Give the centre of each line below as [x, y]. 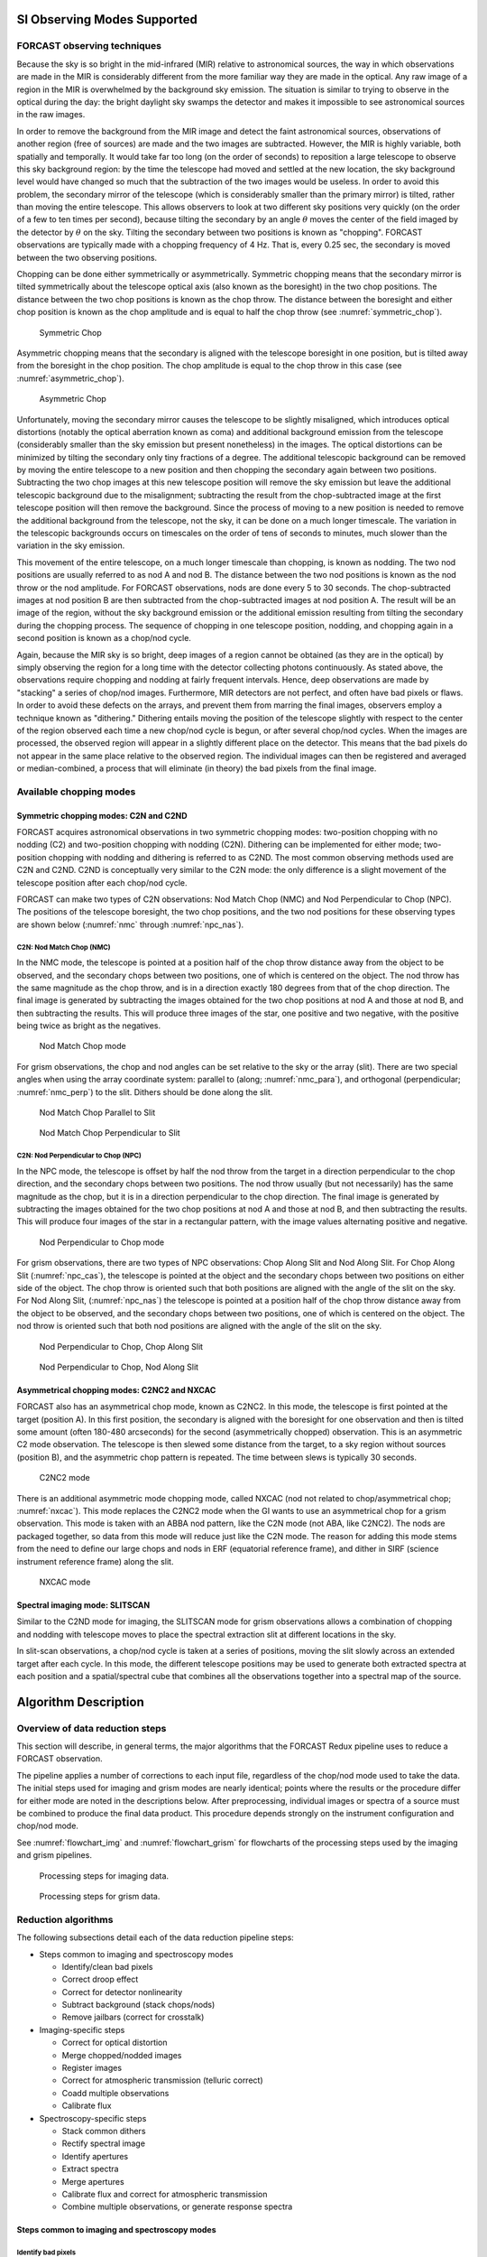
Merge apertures [93, 2181]
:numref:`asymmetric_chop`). [71, 378]
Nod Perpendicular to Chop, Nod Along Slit [119, 1367]
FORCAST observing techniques [89, 46]
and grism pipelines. [54, 1855]
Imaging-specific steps [82, 2029]
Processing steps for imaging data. [104, 1876]
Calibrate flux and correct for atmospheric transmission [165, 2194]
